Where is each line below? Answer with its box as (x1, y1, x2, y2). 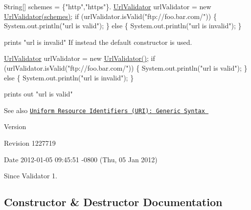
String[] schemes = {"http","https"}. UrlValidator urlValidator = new (4, 1, 211, 11)
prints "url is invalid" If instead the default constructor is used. (4, 37, 192, 47)
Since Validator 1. (4, 171, 57, 181)
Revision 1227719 (4, 138, 56, 148)
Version (4, 121, 26, 132)
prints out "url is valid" (4, 89, 73, 99)
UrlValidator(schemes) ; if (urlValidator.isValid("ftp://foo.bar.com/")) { (4, 11, 217, 21)
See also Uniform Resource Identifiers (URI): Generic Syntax (4, 105, 205, 115)
